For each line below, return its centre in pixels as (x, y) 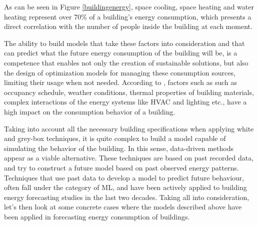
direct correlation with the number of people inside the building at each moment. (128, 26)
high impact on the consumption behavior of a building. (90, 111)
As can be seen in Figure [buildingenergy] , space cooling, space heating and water (129, 6)
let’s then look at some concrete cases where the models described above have (123, 207)
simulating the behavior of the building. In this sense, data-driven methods (119, 148)
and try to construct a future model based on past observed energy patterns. (121, 167)
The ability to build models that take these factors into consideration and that (124, 43)
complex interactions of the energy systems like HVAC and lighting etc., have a (125, 102)
